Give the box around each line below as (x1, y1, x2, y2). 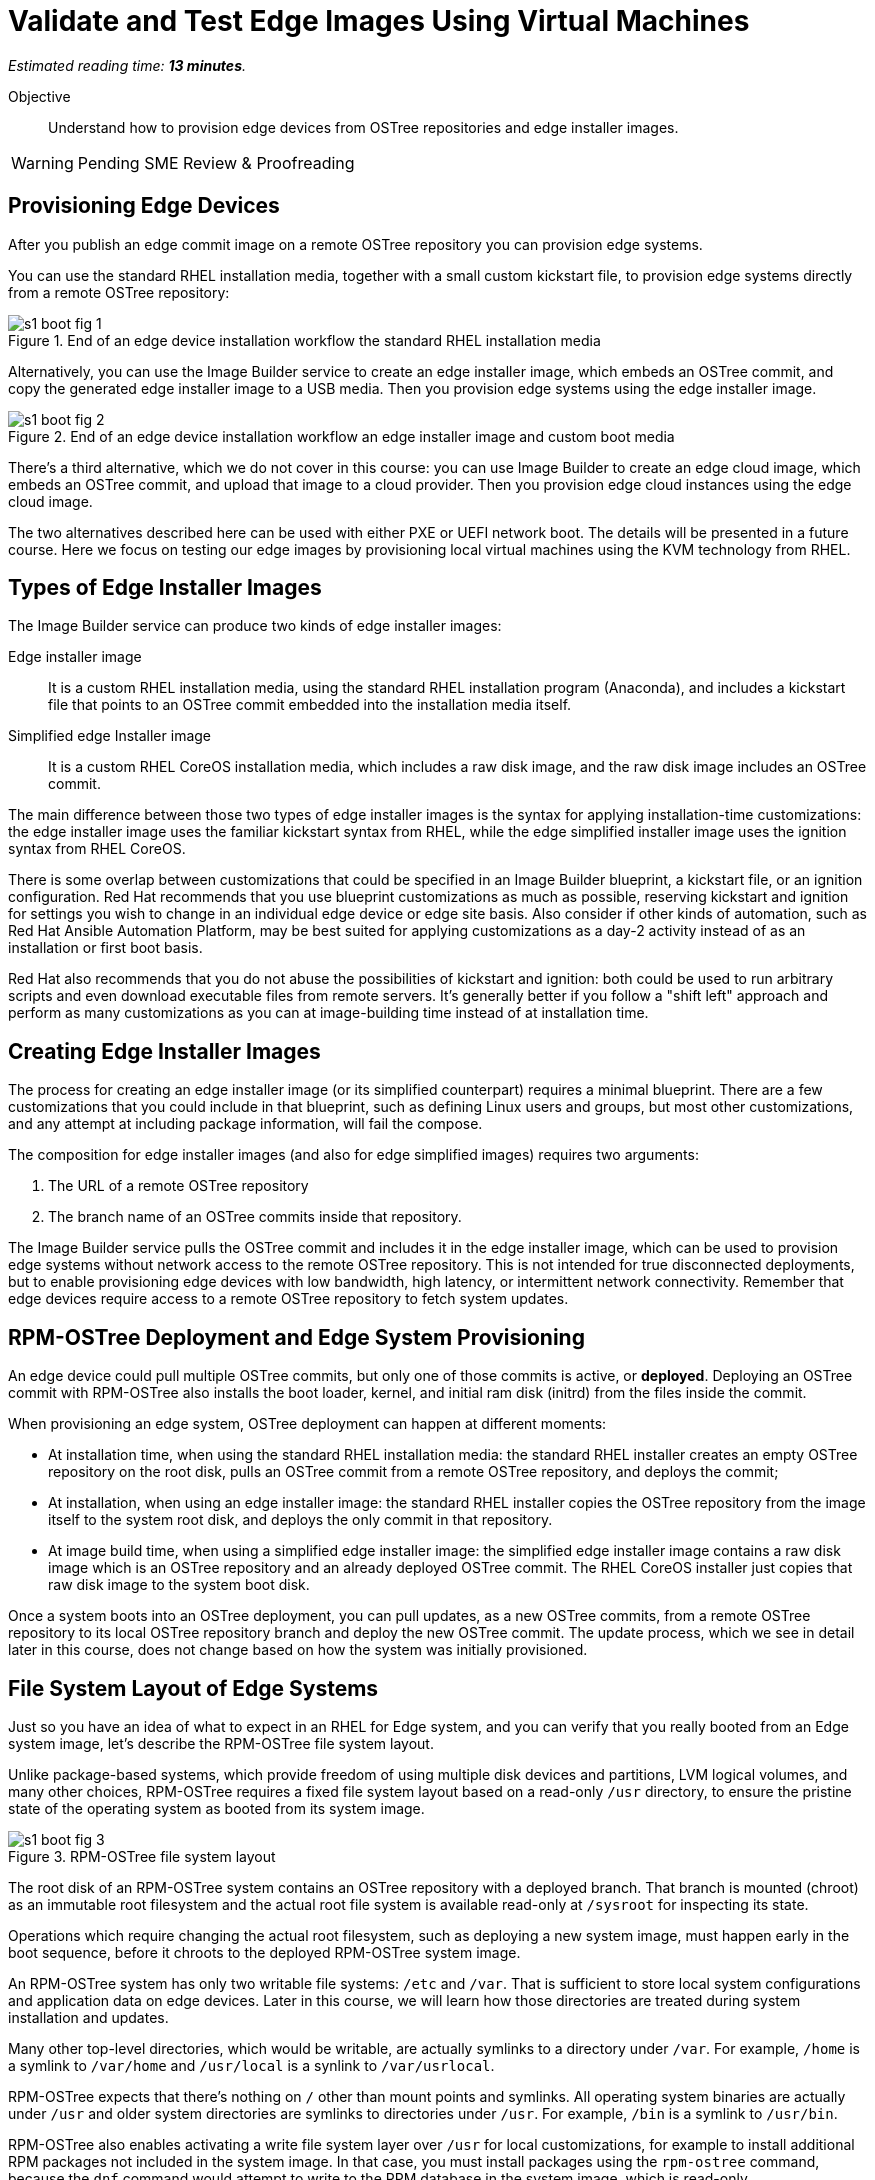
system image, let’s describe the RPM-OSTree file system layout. (8, 1734, 434, 1752)
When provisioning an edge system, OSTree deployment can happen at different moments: (8, 1415, 607, 1433)
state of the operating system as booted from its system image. (8, 1799, 425, 1817)
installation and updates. (8, 2008, 169, 2026)
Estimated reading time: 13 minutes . (8, 56, 246, 74)
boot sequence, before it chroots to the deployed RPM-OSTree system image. (8, 1943, 521, 1961)
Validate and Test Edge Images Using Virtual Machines (8, 4, 750, 38)
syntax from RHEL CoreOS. (8, 840, 186, 858)
